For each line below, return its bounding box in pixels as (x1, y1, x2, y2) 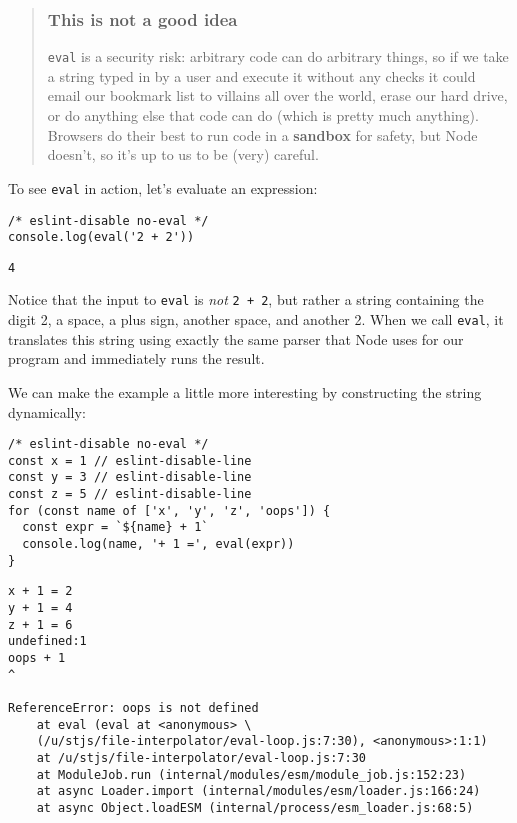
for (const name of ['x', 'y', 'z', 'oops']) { (8, 503, 331, 518)
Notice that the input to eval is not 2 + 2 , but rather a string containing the (8, 289, 484, 310)
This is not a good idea (47, 6, 238, 31)
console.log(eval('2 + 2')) (8, 230, 195, 245)
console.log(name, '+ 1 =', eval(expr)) (22, 537, 295, 552)
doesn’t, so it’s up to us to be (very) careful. (47, 144, 319, 165)
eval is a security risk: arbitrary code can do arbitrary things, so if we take (47, 46, 509, 67)
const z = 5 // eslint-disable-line (8, 487, 252, 502)
